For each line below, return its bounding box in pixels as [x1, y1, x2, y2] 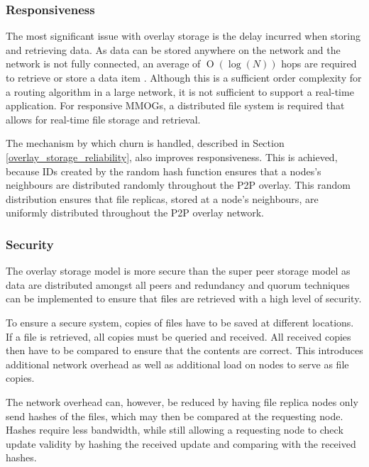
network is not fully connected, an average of [6, 56, 201, 71]
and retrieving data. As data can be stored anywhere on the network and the [6, 42, 341, 57]
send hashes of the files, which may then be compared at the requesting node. [6, 408, 343, 423]
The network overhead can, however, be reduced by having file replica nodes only [6, 394, 358, 409]
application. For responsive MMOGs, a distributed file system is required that [6, 98, 345, 113]
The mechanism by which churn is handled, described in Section [6, 136, 285, 150]
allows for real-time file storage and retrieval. [6, 111, 201, 126]
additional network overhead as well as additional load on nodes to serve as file [6, 356, 349, 371]
